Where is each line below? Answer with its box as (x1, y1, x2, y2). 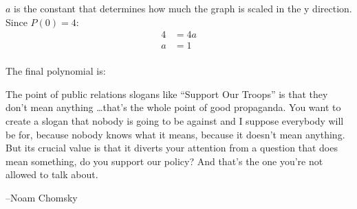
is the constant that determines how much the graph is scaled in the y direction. (14, 1, 352, 15)
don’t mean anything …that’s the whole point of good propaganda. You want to (6, 100, 341, 114)
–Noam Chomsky (6, 190, 78, 205)
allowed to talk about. (6, 167, 98, 182)
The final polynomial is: (6, 64, 106, 78)
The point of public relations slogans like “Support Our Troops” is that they (6, 86, 328, 101)
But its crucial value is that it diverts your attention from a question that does (6, 140, 338, 155)
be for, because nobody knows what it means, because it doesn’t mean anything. (6, 127, 345, 141)
